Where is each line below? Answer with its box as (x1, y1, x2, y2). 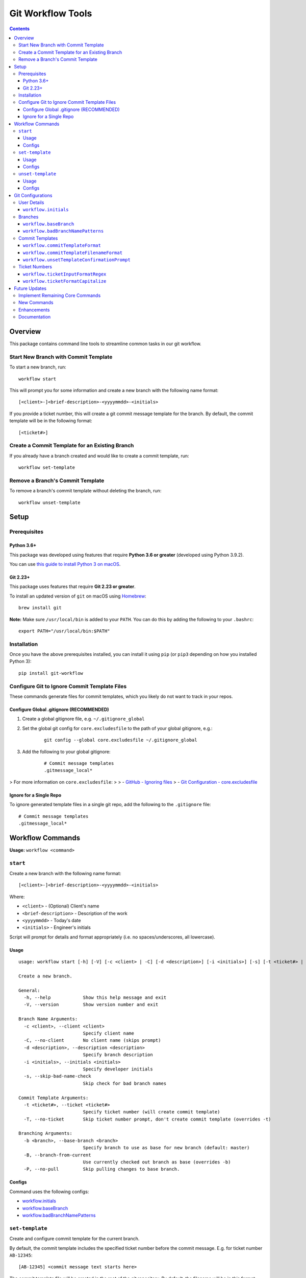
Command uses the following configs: (9, 1189, 89, 1195)
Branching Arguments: (18, 1130, 72, 1136)
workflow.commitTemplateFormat (23, 243, 101, 248)
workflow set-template (18, 465, 75, 470)
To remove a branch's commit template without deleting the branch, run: (9, 488, 162, 494)
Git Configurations (14, 192, 53, 198)
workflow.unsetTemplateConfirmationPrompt (23, 257, 131, 263)
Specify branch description (83, 1052, 153, 1058)
